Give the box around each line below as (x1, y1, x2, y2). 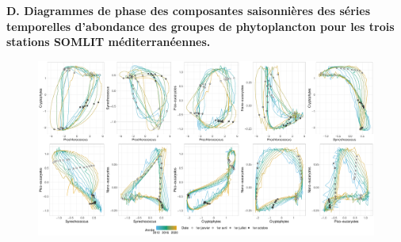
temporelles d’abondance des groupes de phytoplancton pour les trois (6, 17, 395, 34)
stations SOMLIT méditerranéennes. (6, 33, 211, 50)
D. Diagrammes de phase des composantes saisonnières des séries (6, 2, 371, 18)
